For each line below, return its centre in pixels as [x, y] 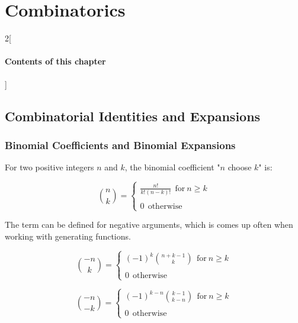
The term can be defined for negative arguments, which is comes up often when [149, 225]
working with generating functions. [68, 236]
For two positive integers [49, 167]
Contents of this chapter [55, 61]
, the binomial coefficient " [172, 167]
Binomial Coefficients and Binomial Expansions [120, 145]
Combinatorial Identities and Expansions [133, 116]
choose [240, 167]
